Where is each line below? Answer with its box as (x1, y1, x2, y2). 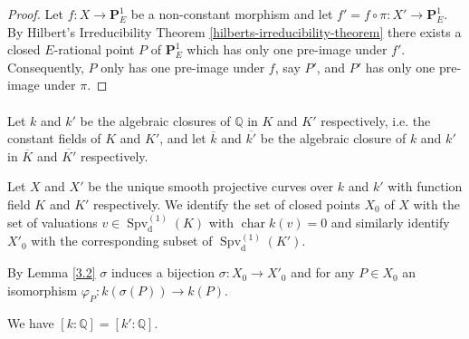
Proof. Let (7, 5, 63, 23)
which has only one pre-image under (187, 40, 388, 59)
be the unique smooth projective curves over (88, 177, 334, 196)
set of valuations (7, 212, 98, 231)
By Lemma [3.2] (7, 263, 96, 282)
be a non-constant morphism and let (130, 5, 333, 23)
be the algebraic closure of (260, 129, 407, 148)
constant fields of (7, 129, 101, 148)
